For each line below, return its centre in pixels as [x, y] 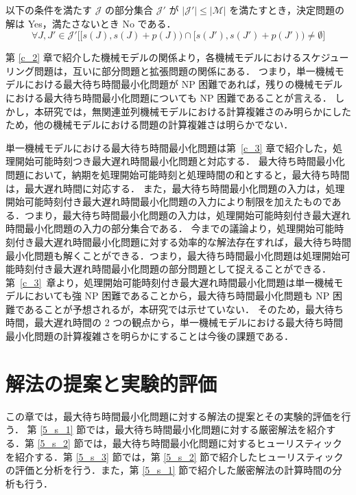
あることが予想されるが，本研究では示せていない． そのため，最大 [174, 309]
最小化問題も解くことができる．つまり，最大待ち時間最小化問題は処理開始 [173, 255]
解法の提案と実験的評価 [111, 383]
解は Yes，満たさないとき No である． [91, 23]
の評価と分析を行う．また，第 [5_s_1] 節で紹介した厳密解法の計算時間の [169, 470]
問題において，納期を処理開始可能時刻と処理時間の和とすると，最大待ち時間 [178, 174]
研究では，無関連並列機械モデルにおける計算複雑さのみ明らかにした [197, 111]
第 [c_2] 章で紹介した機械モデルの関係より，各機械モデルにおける [154, 57]
